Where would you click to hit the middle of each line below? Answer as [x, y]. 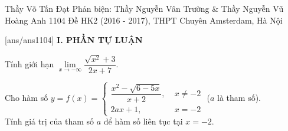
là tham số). [239, 98]
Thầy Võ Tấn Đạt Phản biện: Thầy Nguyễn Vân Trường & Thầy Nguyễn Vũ [144, 8]
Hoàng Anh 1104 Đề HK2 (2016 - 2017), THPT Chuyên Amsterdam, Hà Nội [144, 20]
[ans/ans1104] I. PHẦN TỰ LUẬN [74, 40]
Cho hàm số [27, 98]
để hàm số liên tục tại [143, 121]
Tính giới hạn [30, 64]
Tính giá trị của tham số [50, 121]
